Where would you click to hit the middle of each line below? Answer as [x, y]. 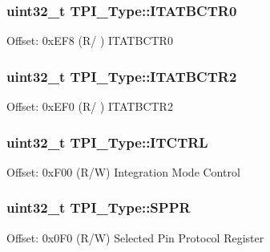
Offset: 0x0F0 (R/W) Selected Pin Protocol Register [135, 237]
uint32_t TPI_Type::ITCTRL [107, 142]
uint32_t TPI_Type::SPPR [99, 207]
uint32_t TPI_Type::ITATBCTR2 [122, 76]
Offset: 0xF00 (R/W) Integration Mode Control [123, 171]
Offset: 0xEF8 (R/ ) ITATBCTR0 [90, 41]
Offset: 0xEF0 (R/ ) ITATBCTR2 [90, 106]
